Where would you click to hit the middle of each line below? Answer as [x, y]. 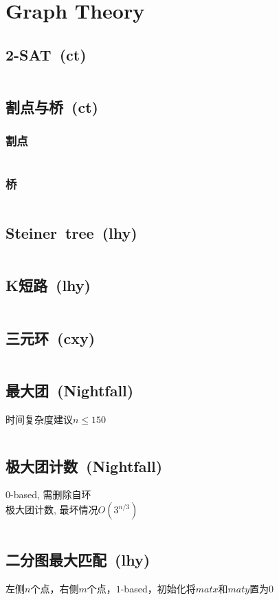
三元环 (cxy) [51, 337]
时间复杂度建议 [39, 419]
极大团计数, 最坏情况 [52, 509]
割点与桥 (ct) [52, 106]
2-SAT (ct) [46, 54]
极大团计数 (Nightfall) [84, 465]
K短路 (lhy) [48, 285]
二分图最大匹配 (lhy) [78, 560]
